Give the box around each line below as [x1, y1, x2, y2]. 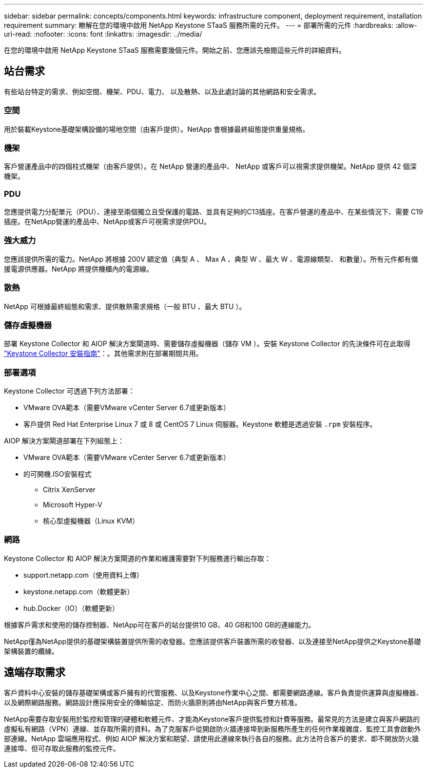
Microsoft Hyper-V [43, 501, 102, 509]
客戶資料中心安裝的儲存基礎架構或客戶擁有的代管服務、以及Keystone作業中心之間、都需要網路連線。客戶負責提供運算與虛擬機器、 [4, 688, 423, 697]
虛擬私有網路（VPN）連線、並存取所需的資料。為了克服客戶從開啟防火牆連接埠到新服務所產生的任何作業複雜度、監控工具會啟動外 [4, 724, 421, 733]
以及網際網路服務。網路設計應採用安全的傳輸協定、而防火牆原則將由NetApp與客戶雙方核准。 [4, 698, 302, 707]
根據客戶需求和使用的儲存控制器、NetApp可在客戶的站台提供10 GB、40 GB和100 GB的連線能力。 [4, 620, 315, 629]
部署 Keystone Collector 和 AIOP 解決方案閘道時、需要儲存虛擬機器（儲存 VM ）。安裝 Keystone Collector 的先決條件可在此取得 [4, 339, 410, 348]
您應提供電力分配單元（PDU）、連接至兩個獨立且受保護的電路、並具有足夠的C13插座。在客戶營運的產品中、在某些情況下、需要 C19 [4, 208, 423, 216]
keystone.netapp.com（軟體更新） [23, 587, 134, 596]
